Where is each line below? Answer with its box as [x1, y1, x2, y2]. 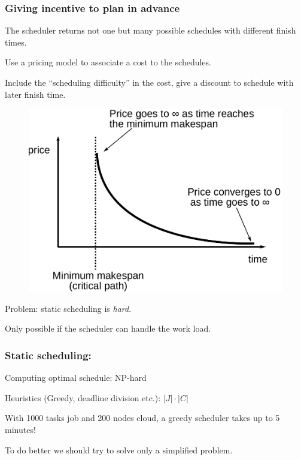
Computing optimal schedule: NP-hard [5, 371, 147, 384]
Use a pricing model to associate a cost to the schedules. [5, 56, 211, 68]
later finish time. [5, 88, 66, 100]
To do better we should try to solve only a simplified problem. [5, 443, 233, 456]
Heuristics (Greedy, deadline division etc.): [5, 391, 161, 404]
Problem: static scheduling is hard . [5, 302, 132, 314]
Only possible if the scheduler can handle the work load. [5, 322, 211, 335]
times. [5, 35, 27, 48]
